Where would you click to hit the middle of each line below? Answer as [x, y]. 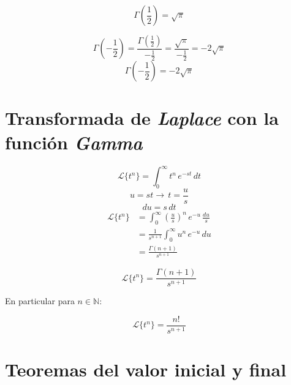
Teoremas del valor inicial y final [146, 369]
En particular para [40, 301]
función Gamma [74, 142]
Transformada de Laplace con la [142, 118]
